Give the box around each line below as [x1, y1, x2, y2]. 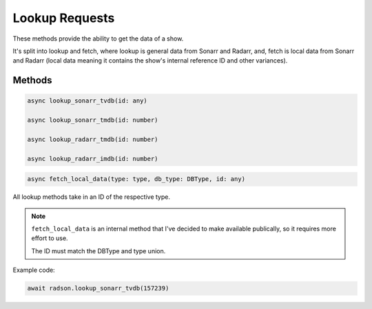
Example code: [12, 266, 55, 275]
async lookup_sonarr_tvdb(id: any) [27, 97, 147, 105]
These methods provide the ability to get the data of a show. [12, 34, 184, 43]
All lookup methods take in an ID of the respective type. [12, 193, 171, 201]
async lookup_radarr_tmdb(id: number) [27, 135, 158, 143]
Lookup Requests [12, 10, 115, 25]
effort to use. [31, 234, 68, 242]
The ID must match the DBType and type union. [31, 246, 166, 255]
